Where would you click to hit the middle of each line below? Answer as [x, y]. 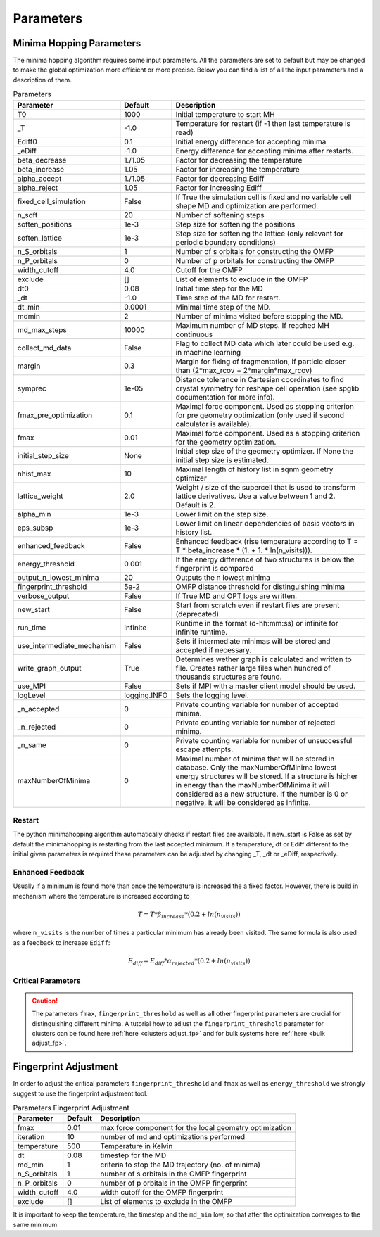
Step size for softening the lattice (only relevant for [260, 234]
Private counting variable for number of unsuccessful [264, 740]
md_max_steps [42, 329]
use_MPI [31, 686]
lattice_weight [40, 496]
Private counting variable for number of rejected [255, 723]
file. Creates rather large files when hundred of [253, 668]
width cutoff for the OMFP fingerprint [162, 1193]
